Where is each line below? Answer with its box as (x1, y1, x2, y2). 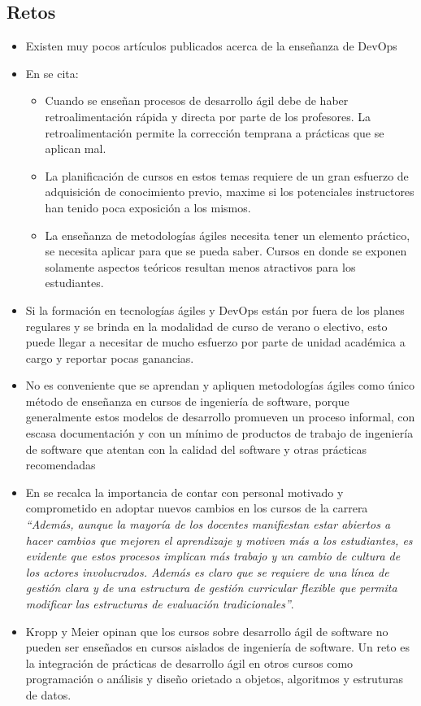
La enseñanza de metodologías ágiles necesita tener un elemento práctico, (45, 226, 410, 243)
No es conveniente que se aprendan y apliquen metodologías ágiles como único (25, 377, 415, 394)
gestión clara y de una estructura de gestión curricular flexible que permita (25, 579, 397, 596)
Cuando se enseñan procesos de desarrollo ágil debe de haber (45, 92, 349, 109)
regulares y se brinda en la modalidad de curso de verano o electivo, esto (25, 317, 388, 334)
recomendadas (25, 456, 96, 473)
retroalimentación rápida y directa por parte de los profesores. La (45, 107, 371, 124)
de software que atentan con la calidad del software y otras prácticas (25, 440, 367, 457)
